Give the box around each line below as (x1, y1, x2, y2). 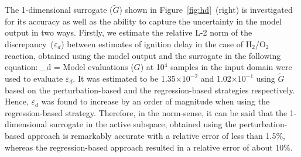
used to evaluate (5, 72, 63, 84)
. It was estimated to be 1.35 (73, 72, 176, 84)
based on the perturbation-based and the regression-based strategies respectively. (5, 83, 295, 96)
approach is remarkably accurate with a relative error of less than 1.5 (27, 129, 276, 141)
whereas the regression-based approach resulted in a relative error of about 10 (5, 141, 284, 153)
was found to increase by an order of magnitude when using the (41, 95, 270, 107)
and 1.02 (200, 72, 231, 84)
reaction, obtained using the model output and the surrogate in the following (5, 49, 281, 61)
